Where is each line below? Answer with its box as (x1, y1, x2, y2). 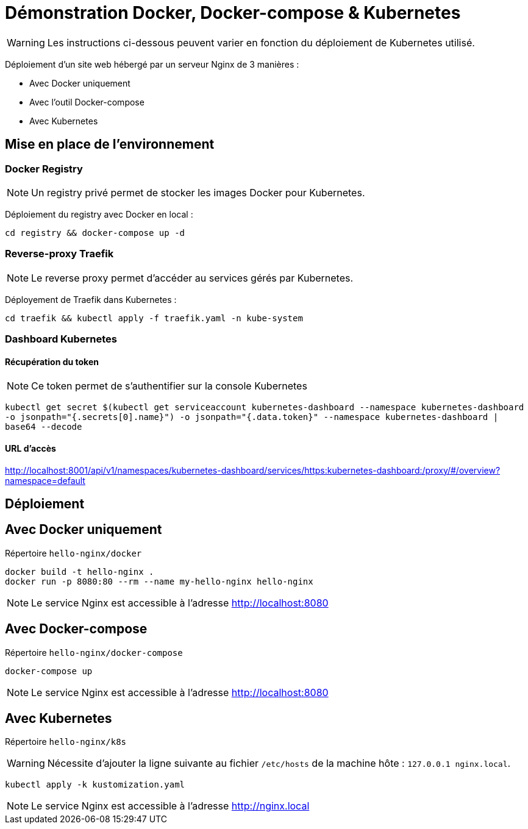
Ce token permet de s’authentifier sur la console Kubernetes (31, 380, 307, 393)
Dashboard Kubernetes (5, 333, 118, 346)
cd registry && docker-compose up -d (5, 227, 185, 238)
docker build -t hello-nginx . (5, 566, 154, 577)
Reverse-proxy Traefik (5, 247, 114, 260)
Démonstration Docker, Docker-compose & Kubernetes (5, 2, 461, 23)
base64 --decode (5, 422, 82, 432)
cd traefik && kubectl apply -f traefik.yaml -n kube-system (5, 313, 303, 323)
